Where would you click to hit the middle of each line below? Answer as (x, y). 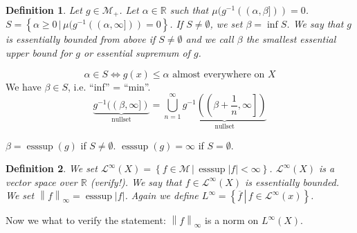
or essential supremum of (137, 53)
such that (189, 10)
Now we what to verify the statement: (86, 220)
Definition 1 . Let (44, 10)
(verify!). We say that (136, 181)
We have (24, 86)
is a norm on (232, 220)
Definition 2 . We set (52, 168)
